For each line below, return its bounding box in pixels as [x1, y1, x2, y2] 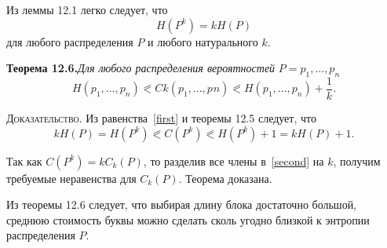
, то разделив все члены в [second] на [143, 152, 324, 169]
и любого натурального [148, 33, 258, 49]
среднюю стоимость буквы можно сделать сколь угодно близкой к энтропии [6, 211, 370, 228]
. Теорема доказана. [178, 170, 272, 186]
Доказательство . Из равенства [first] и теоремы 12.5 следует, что [6, 110, 316, 126]
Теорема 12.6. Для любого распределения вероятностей [6, 60, 276, 76]
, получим [333, 152, 381, 169]
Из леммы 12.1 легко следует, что [6, 2, 168, 17]
